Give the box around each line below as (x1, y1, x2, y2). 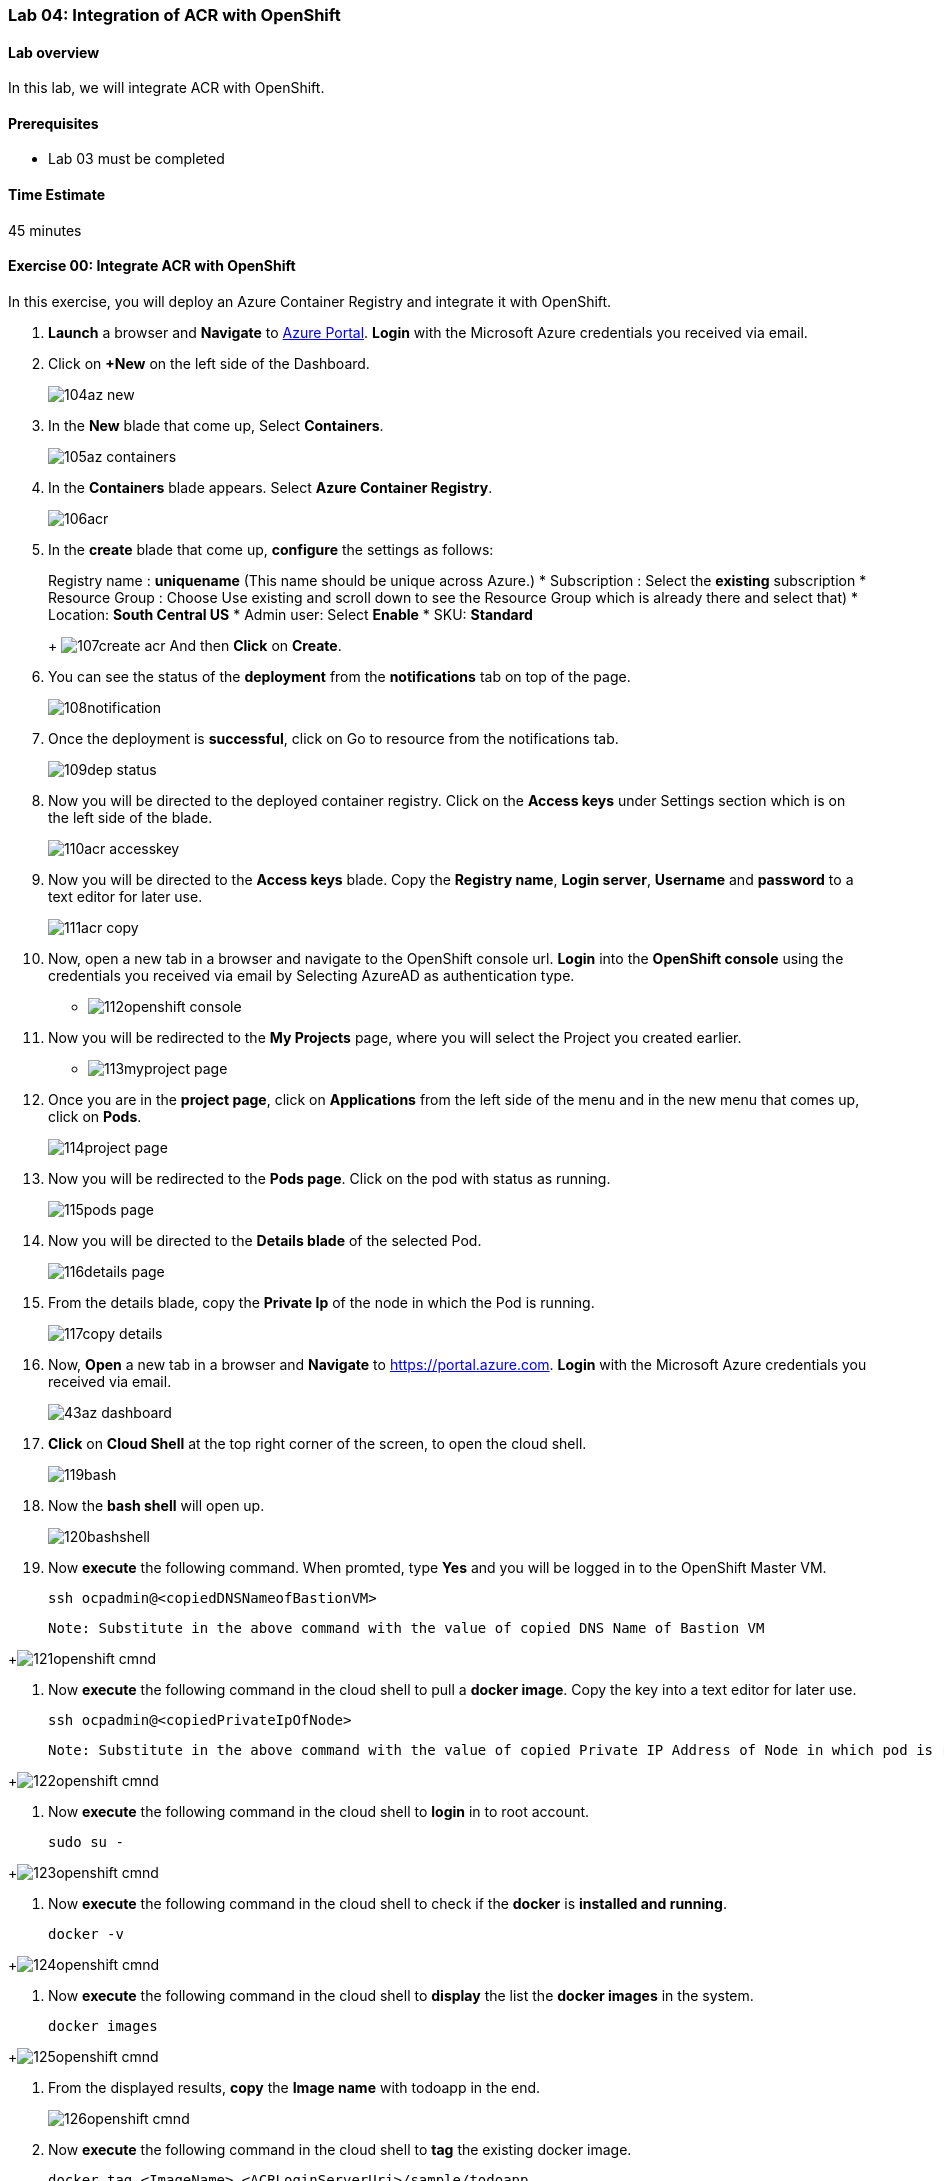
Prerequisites (8, 114, 99, 132)
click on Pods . (48, 1107, 142, 1125)
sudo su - (48, 1833, 124, 1850)
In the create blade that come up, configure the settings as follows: (48, 540, 494, 558)
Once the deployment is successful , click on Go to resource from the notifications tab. (48, 729, 619, 747)
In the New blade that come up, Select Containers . (48, 416, 384, 434)
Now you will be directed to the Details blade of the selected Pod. (48, 1231, 482, 1249)
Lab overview (8, 43, 100, 61)
